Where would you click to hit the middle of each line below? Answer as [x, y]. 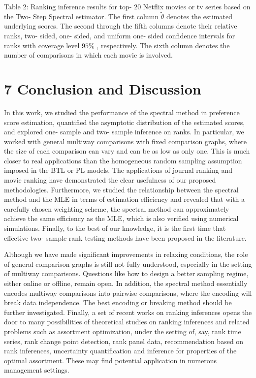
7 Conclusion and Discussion [103, 88]
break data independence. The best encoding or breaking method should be [118, 302]
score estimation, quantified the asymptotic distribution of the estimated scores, [125, 122]
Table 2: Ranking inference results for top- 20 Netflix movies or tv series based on [127, 6]
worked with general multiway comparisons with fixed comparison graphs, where [125, 141]
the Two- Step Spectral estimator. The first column [81, 16]
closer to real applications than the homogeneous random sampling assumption [123, 160]
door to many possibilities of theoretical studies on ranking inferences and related [127, 322]
